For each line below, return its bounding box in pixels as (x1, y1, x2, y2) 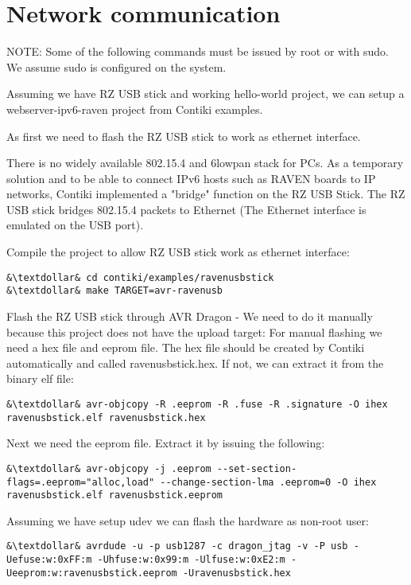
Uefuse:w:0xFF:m (6, 554, 92, 566)
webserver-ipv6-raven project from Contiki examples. (6, 100, 263, 117)
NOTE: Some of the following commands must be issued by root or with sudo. (6, 43, 389, 60)
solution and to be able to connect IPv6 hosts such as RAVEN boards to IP (6, 170, 376, 186)
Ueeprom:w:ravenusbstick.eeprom (6, 567, 177, 579)
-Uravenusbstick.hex (182, 567, 291, 579)
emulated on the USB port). (6, 216, 144, 233)
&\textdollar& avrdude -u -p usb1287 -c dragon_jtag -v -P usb (6, 540, 348, 552)
